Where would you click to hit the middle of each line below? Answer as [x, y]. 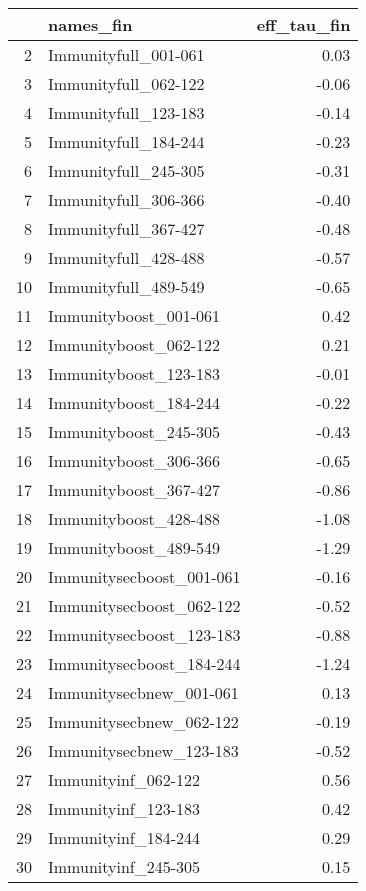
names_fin [90, 24]
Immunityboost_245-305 [134, 431]
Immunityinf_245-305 [124, 866]
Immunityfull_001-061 [126, 54]
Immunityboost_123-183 [134, 373]
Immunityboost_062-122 [134, 344]
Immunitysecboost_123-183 [144, 634]
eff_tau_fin [303, 24]
